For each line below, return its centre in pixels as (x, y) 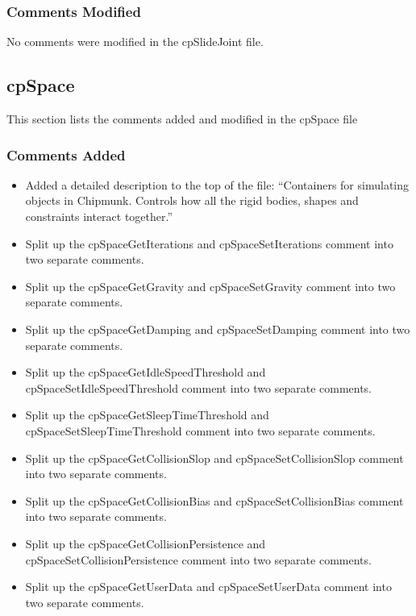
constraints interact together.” (99, 216)
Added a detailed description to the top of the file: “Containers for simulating (217, 184)
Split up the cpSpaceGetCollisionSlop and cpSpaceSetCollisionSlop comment (214, 458)
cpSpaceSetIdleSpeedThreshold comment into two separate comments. (199, 387)
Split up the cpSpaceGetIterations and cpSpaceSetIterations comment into (209, 243)
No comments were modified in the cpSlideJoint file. (135, 42)
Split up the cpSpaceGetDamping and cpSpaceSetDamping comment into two (218, 329)
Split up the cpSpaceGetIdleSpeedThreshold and (146, 372)
